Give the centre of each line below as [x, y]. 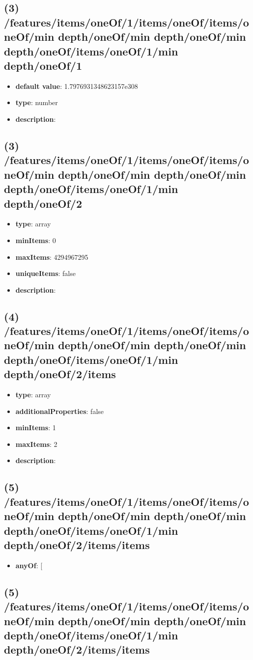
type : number [37, 102]
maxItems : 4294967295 [52, 257]
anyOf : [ [29, 565]
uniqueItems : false [45, 273]
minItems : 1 [36, 427]
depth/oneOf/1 [43, 65]
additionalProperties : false [60, 411]
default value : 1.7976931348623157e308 [77, 86]
